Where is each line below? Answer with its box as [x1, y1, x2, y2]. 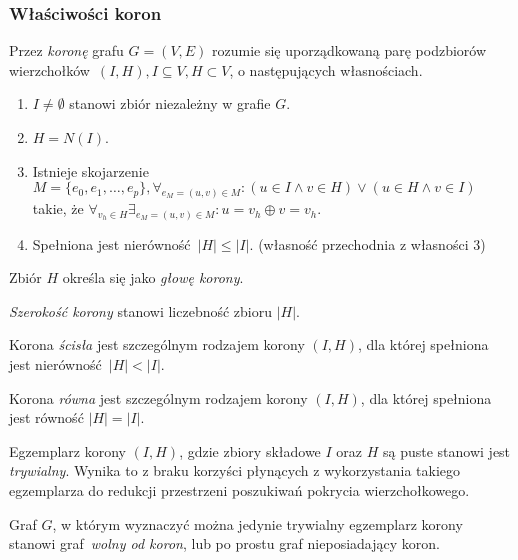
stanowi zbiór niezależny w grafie [69, 93, 271, 114]
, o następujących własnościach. [229, 59, 423, 80]
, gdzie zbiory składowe [179, 440, 321, 461]
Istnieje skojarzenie [32, 160, 149, 181]
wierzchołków [9, 59, 90, 80]
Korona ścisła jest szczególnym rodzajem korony [9, 334, 305, 355]
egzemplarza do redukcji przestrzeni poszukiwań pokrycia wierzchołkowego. [9, 479, 470, 500]
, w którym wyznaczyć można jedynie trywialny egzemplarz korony [52, 513, 463, 534]
